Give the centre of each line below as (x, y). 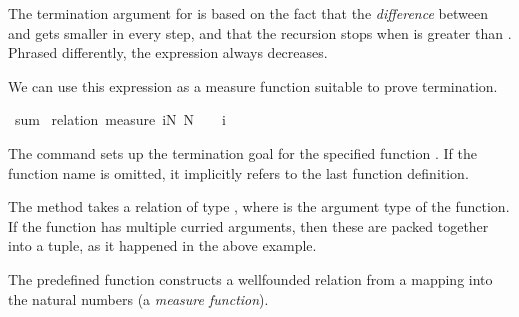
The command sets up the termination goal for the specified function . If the (242, 152)
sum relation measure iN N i (120, 119)
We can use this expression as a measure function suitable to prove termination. (253, 85)
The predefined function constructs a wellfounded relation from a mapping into (250, 278)
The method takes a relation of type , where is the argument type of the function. (259, 206)
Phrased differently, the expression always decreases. (168, 52)
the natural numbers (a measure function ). (138, 298)
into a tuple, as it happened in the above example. (162, 245)
